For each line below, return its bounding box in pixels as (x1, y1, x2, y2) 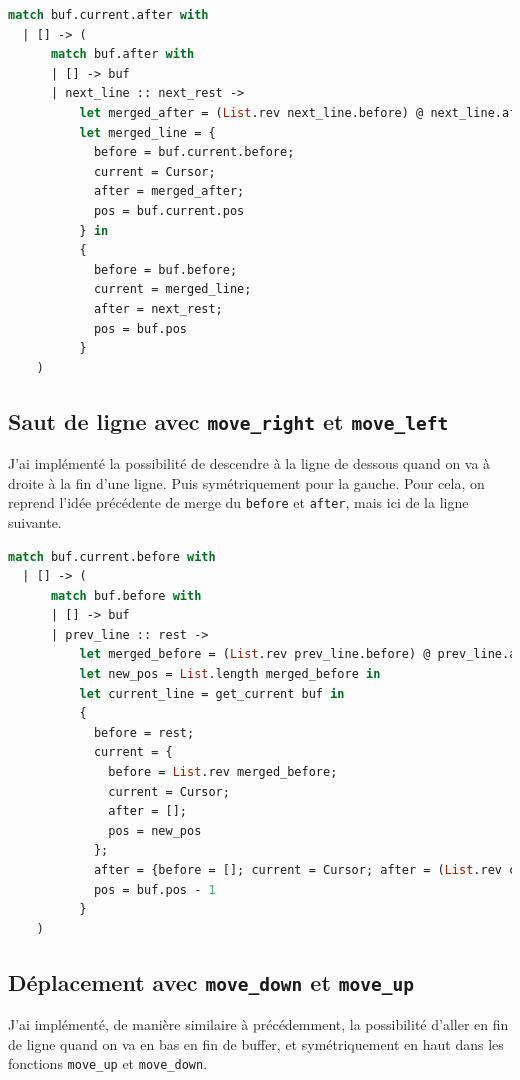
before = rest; (93, 725, 195, 740)
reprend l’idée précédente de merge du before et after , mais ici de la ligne (8, 492, 469, 513)
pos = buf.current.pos (93, 203, 245, 218)
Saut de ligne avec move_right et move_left (8, 405, 449, 436)
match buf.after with (50, 47, 195, 62)
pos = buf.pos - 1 (93, 882, 216, 897)
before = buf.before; (93, 262, 238, 277)
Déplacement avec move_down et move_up (8, 966, 415, 997)
